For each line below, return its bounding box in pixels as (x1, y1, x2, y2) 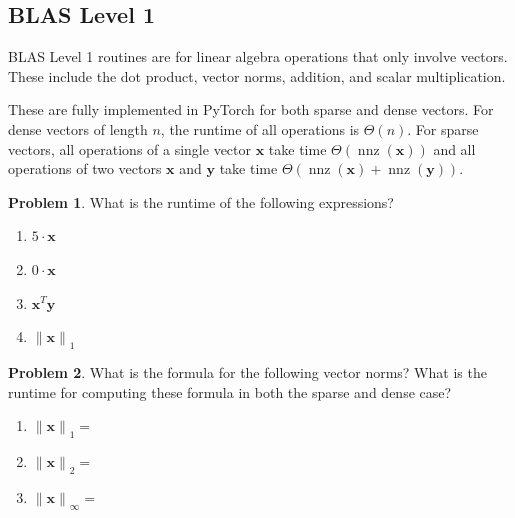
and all (433, 138, 476, 159)
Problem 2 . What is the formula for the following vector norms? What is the (8, 361, 487, 382)
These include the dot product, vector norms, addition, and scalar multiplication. (8, 65, 506, 86)
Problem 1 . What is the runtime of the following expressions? (8, 191, 394, 212)
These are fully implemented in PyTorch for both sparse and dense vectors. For (8, 99, 494, 120)
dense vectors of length (8, 118, 148, 139)
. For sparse (407, 118, 479, 139)
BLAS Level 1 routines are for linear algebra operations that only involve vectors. (8, 46, 508, 67)
